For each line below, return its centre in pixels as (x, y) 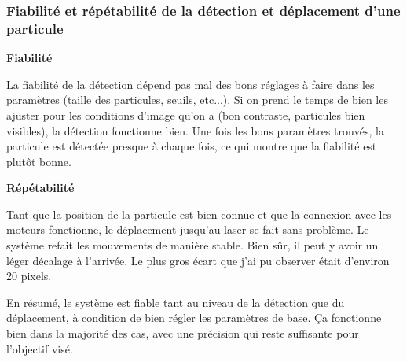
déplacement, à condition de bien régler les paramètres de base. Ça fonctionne (194, 318)
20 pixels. (29, 276)
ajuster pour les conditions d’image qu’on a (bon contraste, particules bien (186, 115)
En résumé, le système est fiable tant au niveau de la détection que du (176, 302)
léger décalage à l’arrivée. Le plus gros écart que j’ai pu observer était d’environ (198, 260)
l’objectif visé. (40, 348)
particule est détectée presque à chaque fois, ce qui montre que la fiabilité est (192, 146)
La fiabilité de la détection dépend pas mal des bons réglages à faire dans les (191, 84)
